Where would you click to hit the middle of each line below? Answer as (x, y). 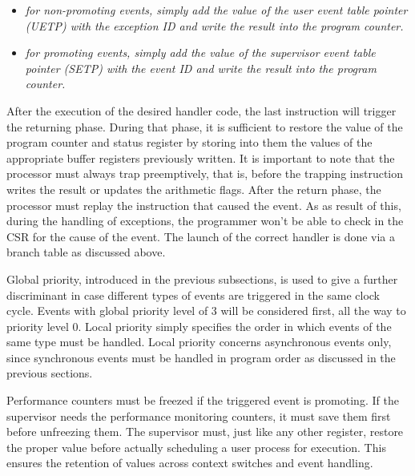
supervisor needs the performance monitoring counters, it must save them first (199, 415)
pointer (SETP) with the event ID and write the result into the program (201, 68)
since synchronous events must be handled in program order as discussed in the (201, 357)
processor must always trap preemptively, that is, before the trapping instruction (205, 173)
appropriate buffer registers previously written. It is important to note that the (201, 157)
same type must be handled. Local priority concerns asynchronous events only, (199, 342)
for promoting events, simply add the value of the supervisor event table (200, 52)
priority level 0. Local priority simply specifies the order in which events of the (199, 326)
